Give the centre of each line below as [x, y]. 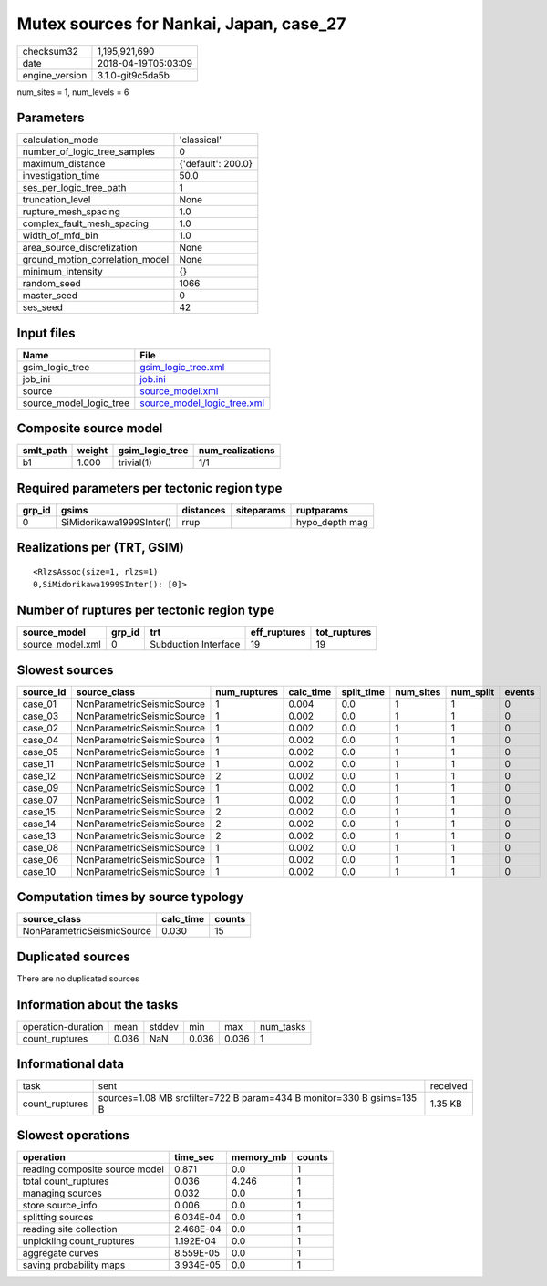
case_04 [41, 740]
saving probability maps [74, 1265]
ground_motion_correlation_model [96, 260]
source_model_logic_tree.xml [202, 403]
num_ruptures [247, 691]
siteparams [261, 510]
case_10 [39, 871]
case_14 [39, 824]
